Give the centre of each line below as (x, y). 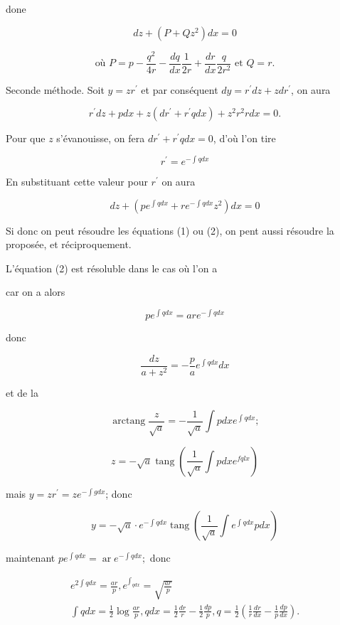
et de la (22, 392)
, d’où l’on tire (244, 138)
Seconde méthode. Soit (55, 89)
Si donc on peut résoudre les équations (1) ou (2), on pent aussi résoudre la (170, 230)
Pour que (26, 138)
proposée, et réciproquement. (69, 244)
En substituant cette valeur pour (77, 181)
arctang (129, 421)
